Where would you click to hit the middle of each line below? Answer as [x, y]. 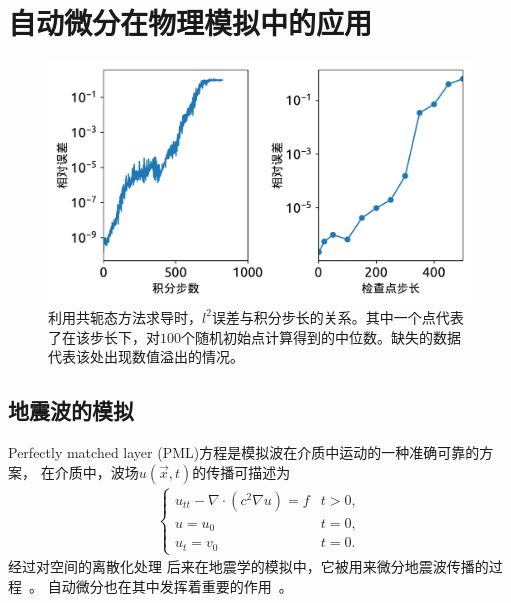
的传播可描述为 [241, 471]
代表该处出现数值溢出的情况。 [146, 356]
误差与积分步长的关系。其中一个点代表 [337, 316]
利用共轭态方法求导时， [125, 316]
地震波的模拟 [71, 410]
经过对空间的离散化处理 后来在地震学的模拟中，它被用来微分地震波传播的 [248, 566]
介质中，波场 [96, 471]
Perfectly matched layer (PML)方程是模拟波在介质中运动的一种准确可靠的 [244, 451]
